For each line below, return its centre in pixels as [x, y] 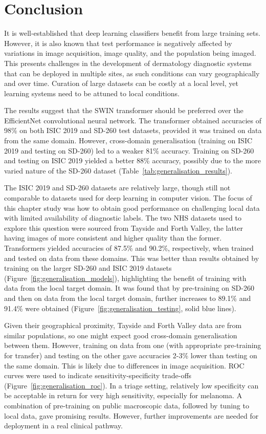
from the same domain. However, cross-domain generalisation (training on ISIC [128, 140]
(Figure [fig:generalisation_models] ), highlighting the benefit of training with [125, 278]
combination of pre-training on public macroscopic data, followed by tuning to [127, 405]
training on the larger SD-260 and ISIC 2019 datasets [88, 268]
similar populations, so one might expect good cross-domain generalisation [121, 335]
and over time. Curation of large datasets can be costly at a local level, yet [121, 83]
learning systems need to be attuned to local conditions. [92, 93]
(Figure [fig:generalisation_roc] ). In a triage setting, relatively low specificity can [131, 385]
